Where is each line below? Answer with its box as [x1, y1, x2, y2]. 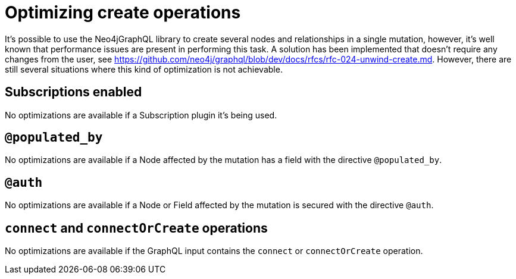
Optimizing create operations [5, 2, 241, 23]
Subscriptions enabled [5, 84, 142, 100]
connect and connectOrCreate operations [5, 220, 268, 236]
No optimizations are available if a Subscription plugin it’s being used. [5, 109, 277, 120]
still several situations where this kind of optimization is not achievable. [5, 64, 283, 74]
